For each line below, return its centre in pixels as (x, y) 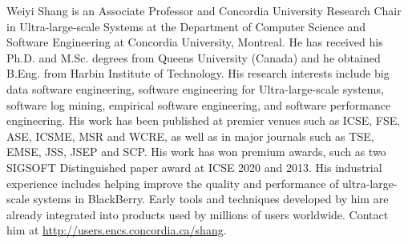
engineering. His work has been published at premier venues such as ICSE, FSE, (204, 120)
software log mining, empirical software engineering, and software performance (199, 104)
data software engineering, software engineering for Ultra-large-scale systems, (195, 88)
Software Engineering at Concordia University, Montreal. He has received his (195, 42)
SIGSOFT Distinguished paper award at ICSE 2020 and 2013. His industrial (194, 167)
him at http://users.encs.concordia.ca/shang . (117, 230)
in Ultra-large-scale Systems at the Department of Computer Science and (186, 26)
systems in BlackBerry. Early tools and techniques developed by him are (211, 199)
